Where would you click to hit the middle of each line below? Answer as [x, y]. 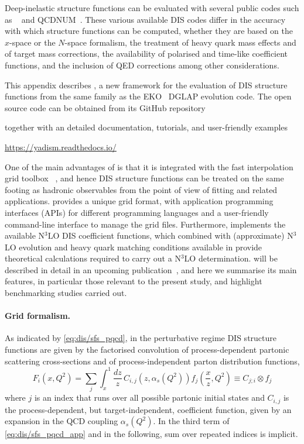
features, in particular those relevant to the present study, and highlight [134, 281]
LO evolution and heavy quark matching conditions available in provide [134, 247]
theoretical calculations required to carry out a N [93, 258]
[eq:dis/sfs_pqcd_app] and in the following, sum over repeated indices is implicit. [151, 434]
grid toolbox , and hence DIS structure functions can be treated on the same [144, 178]
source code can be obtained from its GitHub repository [105, 107]
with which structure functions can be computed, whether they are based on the [149, 31]
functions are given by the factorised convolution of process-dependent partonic [147, 350]
